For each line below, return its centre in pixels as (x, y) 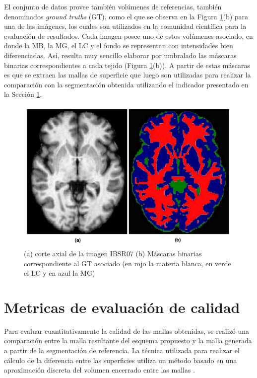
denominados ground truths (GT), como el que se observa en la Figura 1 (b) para (126, 16)
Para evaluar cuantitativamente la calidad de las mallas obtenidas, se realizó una (127, 331)
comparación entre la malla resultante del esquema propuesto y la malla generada (128, 340)
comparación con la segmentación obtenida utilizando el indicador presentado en (126, 84)
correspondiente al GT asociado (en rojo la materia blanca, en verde (128, 263)
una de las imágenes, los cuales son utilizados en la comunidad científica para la (125, 26)
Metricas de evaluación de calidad (122, 307)
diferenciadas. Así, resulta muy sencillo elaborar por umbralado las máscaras (120, 55)
